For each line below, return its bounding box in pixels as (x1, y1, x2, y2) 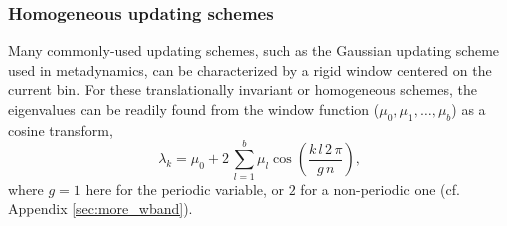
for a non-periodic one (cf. (300, 178, 460, 199)
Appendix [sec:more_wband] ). (8, 198, 193, 219)
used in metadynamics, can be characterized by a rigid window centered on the (8, 59, 492, 80)
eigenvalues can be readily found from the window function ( (8, 99, 380, 119)
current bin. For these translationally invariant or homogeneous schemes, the (8, 79, 478, 100)
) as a (451, 99, 486, 119)
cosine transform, (8, 119, 113, 140)
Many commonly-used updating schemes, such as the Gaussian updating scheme (8, 40, 500, 61)
